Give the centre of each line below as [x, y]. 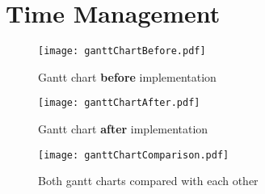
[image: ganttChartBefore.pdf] [122, 51]
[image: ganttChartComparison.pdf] [134, 155]
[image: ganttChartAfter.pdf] [119, 103]
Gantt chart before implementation [127, 76]
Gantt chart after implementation [123, 129]
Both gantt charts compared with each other [148, 181]
